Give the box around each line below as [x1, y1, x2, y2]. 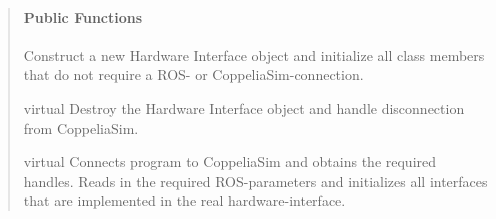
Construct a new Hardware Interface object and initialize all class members [23, 44, 485, 65]
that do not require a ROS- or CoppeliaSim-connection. [23, 64, 364, 85]
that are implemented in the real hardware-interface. [23, 190, 346, 211]
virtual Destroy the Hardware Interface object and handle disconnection [23, 97, 465, 118]
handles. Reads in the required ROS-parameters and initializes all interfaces [23, 170, 488, 191]
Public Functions [23, 6, 143, 27]
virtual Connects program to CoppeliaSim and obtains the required [23, 151, 437, 172]
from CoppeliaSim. [23, 117, 139, 138]
